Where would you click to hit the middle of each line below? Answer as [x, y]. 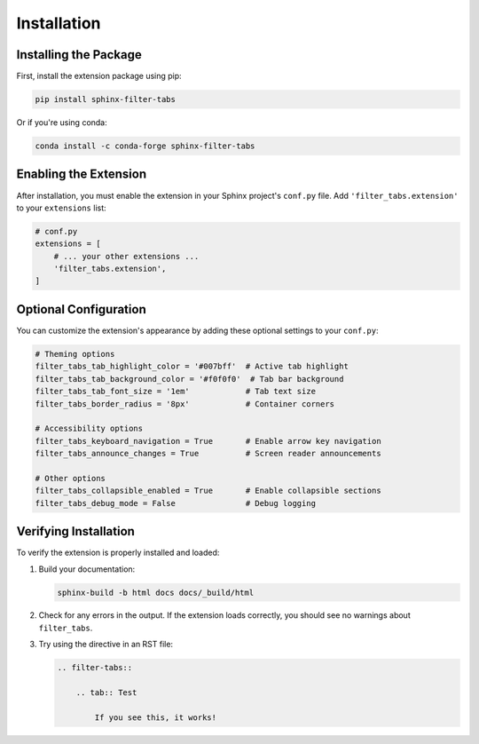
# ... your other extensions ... [126, 256]
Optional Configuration [81, 309]
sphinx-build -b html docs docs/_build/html [156, 592]
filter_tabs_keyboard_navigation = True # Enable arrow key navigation [208, 441]
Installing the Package [79, 55]
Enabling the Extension [81, 174]
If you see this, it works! [156, 717]
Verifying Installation [75, 531]
